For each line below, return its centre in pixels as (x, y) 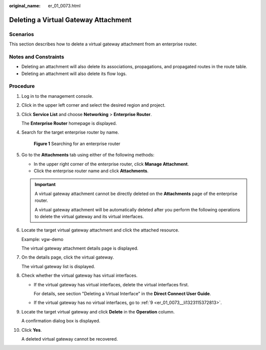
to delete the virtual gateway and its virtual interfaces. (89, 216)
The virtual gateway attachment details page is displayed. (80, 248)
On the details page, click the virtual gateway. (68, 257)
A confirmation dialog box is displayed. (61, 321)
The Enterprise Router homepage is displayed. (69, 123)
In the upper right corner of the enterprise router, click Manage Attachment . (111, 164)
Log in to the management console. (57, 96)
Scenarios (22, 34)
